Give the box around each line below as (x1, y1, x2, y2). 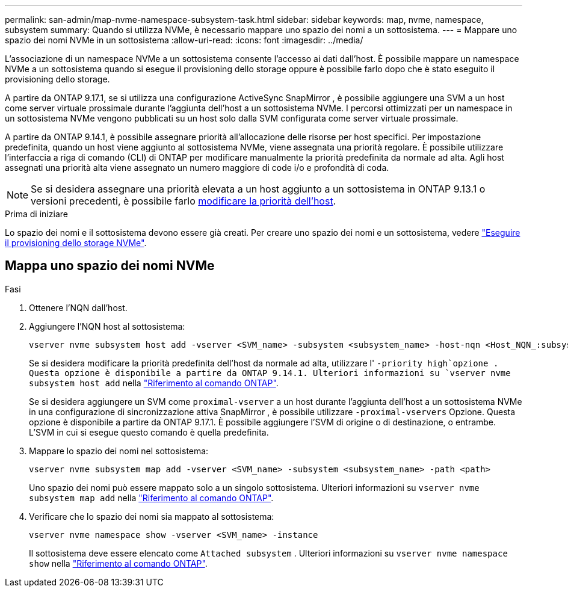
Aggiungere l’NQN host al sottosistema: (29, 321, 185, 331)
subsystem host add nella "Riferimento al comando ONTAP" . (29, 377, 279, 388)
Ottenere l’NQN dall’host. (29, 302, 128, 313)
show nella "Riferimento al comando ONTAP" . (29, 558, 208, 569)
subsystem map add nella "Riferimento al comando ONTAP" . (29, 492, 274, 503)
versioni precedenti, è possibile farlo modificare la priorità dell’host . (31, 195, 336, 207)
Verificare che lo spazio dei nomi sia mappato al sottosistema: (29, 511, 274, 522)
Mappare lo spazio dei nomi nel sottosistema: (29, 445, 209, 456)
